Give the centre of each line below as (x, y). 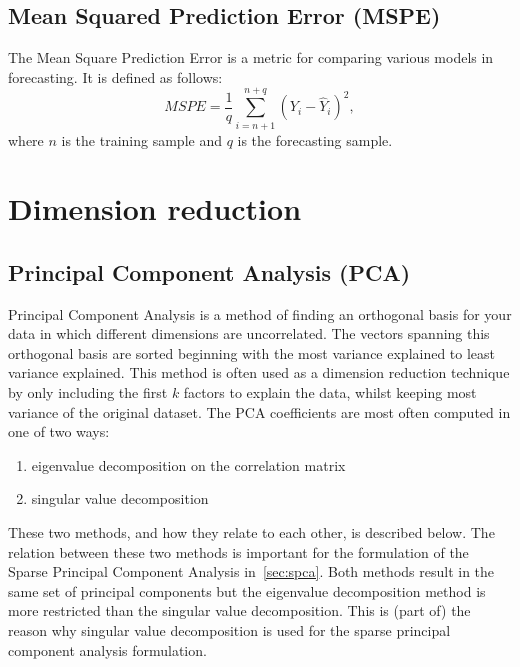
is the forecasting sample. (315, 139)
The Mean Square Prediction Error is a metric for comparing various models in (251, 57)
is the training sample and (141, 139)
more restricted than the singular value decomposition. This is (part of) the (239, 610)
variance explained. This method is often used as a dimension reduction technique (259, 372)
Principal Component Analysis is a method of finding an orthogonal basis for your (260, 313)
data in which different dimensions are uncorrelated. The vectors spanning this (249, 333)
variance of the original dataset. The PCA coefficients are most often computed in (259, 411)
